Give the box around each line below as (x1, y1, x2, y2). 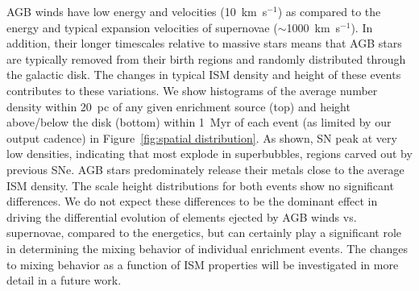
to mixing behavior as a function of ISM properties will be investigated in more (6, 256, 399, 272)
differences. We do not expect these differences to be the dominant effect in (6, 193, 378, 210)
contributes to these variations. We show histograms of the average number (6, 81, 378, 98)
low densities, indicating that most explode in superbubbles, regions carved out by (6, 145, 413, 162)
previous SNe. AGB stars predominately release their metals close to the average (6, 160, 404, 177)
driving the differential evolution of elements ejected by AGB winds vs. (6, 208, 357, 225)
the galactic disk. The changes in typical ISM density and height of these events (6, 66, 401, 83)
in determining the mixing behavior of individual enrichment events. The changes (6, 239, 409, 256)
